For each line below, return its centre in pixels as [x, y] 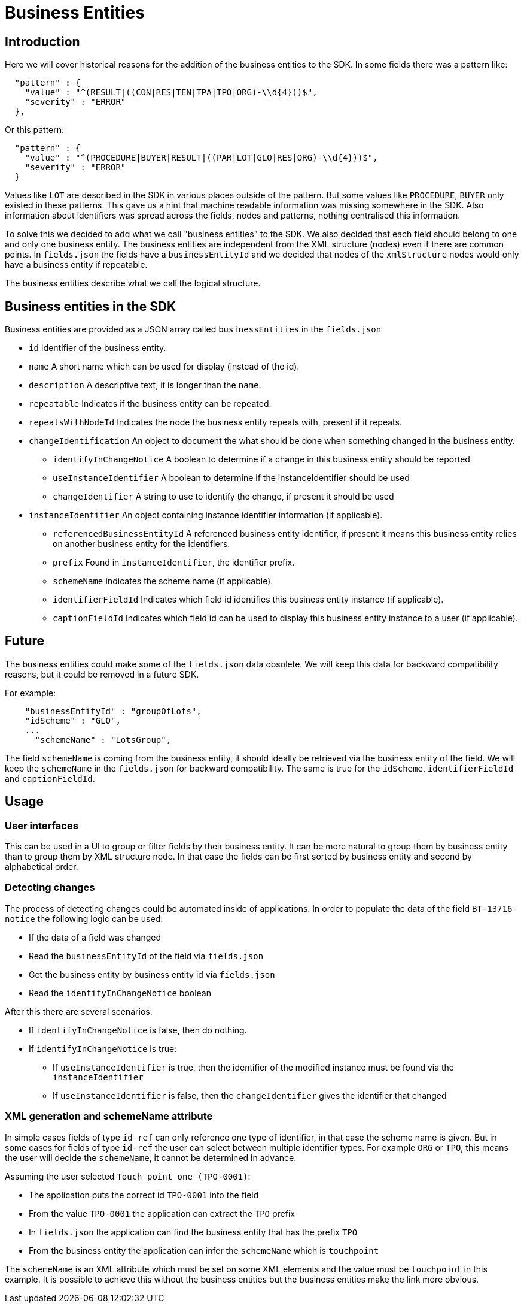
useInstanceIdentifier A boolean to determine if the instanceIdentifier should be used [231, 478]
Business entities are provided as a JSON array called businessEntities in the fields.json [193, 329]
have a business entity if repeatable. [76, 265]
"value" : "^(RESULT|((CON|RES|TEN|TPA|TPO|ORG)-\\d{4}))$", [171, 93]
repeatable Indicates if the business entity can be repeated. [150, 404]
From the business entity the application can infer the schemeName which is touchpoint [204, 1250]
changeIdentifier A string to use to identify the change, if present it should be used [223, 497]
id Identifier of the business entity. [98, 348]
